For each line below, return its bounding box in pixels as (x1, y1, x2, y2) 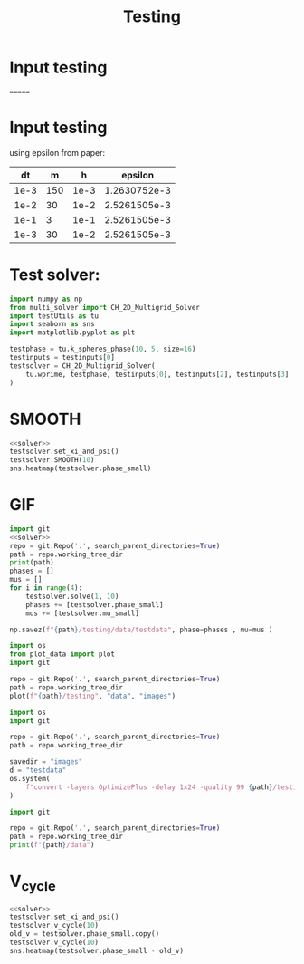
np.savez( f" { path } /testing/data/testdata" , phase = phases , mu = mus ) (9, 625, 273, 634)
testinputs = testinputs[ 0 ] (9, 353, 116, 362)
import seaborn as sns (9, 320, 95, 329)
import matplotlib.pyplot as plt (9, 328, 136, 337)
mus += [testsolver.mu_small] (25, 609, 140, 618)
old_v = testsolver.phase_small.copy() (9, 930, 160, 939)
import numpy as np (9, 294, 83, 304)
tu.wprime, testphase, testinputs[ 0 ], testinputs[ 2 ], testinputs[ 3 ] (25, 370, 290, 379)
